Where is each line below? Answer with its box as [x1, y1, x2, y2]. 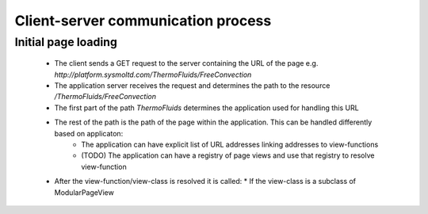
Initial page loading [14, 35, 118, 49]
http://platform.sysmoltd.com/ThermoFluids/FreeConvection [54, 70, 252, 79]
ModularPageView [54, 187, 114, 197]
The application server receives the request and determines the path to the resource [54, 80, 331, 90]
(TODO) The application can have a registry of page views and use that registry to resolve [81, 151, 375, 160]
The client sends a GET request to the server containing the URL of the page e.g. [54, 59, 319, 68]
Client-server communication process [14, 12, 272, 29]
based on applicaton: [54, 128, 124, 138]
